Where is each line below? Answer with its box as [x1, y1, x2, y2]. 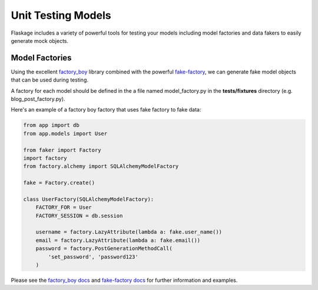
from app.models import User [23, 130, 108, 137]
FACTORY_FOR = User [35, 204, 92, 211]
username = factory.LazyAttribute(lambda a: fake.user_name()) [35, 229, 223, 235]
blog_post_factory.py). [11, 96, 65, 103]
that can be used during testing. [11, 76, 88, 83]
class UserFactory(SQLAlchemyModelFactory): [23, 195, 154, 203]
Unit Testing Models [11, 9, 111, 22]
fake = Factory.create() [23, 180, 95, 186]
